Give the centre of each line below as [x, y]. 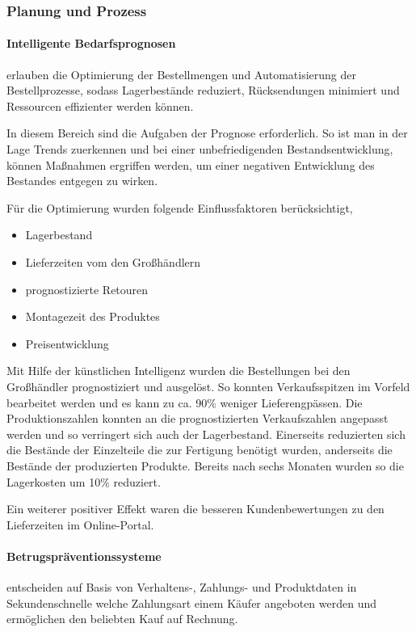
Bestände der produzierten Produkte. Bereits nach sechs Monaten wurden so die [205, 465]
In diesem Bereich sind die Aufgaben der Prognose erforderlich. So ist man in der [207, 133]
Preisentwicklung [67, 343]
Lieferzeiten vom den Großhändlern [113, 261]
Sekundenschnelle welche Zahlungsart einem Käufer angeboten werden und [192, 603]
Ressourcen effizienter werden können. [100, 105]
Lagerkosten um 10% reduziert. [84, 481]
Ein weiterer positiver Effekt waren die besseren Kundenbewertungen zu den [195, 509]
